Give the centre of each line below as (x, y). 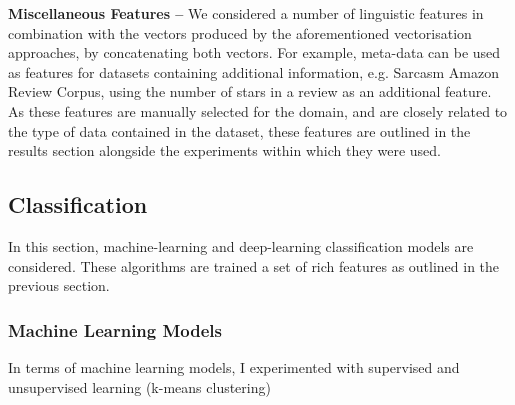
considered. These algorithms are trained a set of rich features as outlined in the (254, 265)
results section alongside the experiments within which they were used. (224, 150)
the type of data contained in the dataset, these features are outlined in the (239, 130)
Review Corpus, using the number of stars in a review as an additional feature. (250, 91)
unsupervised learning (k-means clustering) (139, 386)
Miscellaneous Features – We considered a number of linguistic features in (246, 13)
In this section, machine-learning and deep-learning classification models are (241, 245)
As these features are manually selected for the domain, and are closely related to (258, 110)
